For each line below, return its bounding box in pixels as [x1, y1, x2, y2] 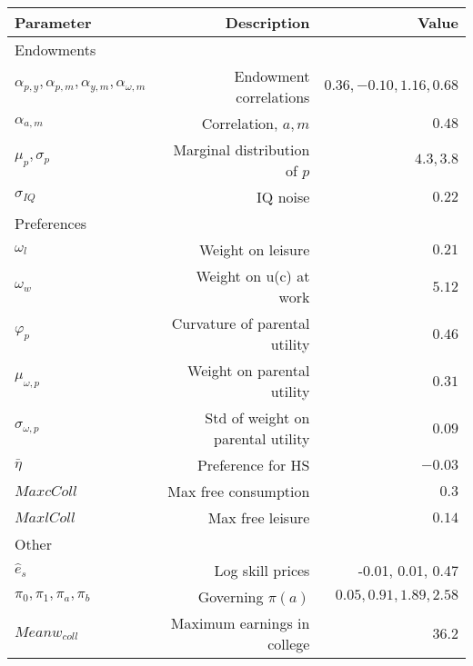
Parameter [15, 12, 92, 33]
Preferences [15, 213, 87, 234]
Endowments [15, 39, 96, 60]
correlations [236, 86, 310, 107]
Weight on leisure [198, 239, 310, 260]
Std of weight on [205, 407, 310, 428]
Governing [197, 586, 264, 607]
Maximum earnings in [170, 612, 310, 633]
